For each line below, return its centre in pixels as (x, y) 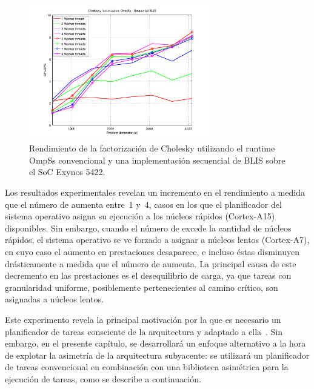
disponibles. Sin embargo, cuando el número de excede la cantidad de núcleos (148, 228)
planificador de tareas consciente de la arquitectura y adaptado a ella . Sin (144, 331)
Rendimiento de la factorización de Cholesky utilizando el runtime (152, 148)
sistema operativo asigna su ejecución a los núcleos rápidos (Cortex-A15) (140, 216)
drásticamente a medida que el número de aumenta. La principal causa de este (151, 263)
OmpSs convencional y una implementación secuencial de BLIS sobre (157, 160)
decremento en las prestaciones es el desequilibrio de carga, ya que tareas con (148, 275)
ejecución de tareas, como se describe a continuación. (103, 378)
